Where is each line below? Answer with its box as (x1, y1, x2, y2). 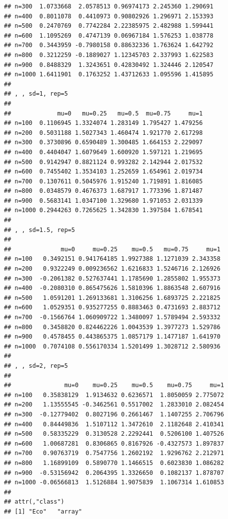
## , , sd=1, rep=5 (4, 90, 68, 98)
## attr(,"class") (4, 498, 64, 506)
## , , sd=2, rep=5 (4, 362, 68, 369)
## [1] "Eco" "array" (4, 508, 82, 515)
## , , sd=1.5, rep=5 (4, 226, 75, 233)
